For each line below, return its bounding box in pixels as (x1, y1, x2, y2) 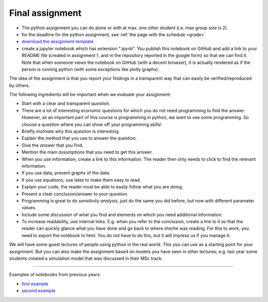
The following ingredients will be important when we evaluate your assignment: (9, 92, 171, 98)
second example (21, 288, 56, 294)
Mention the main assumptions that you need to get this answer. (21, 149, 153, 155)
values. (21, 205, 37, 211)
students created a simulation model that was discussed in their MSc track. (9, 255, 163, 261)
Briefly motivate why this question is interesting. (21, 128, 120, 134)
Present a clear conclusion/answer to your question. (21, 191, 129, 197)
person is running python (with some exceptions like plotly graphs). (21, 66, 160, 72)
